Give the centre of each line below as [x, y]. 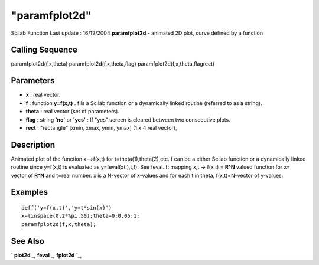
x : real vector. [43, 95]
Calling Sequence [44, 50]
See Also [27, 241]
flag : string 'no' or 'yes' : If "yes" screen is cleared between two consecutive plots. [128, 120]
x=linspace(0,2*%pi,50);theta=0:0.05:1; [81, 216]
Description [33, 145]
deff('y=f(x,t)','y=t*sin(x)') [67, 208]
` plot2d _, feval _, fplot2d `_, [46, 255]
